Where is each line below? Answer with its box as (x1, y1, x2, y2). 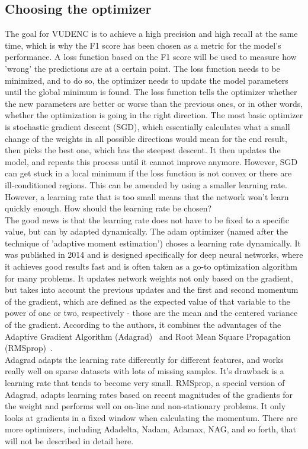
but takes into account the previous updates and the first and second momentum (5, 283, 299, 296)
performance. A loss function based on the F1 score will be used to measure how (5, 50, 297, 63)
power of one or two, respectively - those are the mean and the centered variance (5, 306, 298, 319)
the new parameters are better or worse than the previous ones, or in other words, (5, 97, 303, 109)
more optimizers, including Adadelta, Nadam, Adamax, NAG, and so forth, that (5, 423, 296, 435)
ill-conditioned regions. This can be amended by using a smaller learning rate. (5, 178, 287, 191)
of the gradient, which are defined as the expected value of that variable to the (5, 295, 290, 307)
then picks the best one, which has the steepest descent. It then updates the (5, 144, 281, 156)
